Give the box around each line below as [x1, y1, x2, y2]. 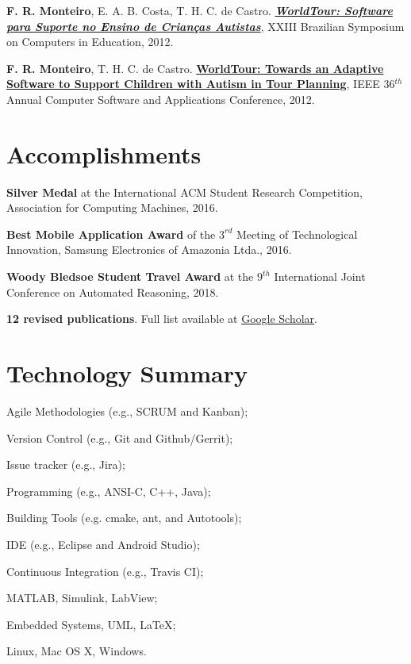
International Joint [274, 268, 366, 285]
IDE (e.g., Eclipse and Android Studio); [6, 535, 200, 552]
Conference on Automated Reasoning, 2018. [6, 283, 219, 300]
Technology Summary [6, 357, 248, 390]
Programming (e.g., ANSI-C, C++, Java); [6, 482, 211, 499]
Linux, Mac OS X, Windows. [6, 643, 147, 659]
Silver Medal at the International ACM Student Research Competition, [6, 183, 363, 200]
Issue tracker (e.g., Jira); [6, 456, 125, 473]
